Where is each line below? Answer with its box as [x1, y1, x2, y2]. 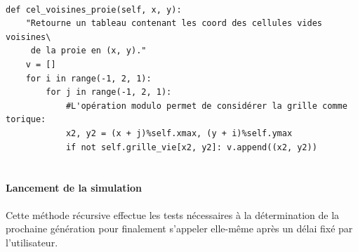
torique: [6, 114, 46, 125]
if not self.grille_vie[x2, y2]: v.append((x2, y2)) [65, 142, 317, 152]
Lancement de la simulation [6, 180, 142, 195]
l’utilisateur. [6, 234, 58, 249]
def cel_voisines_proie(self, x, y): [6, 4, 182, 15]
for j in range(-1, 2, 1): [46, 87, 172, 98]
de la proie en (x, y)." [30, 46, 147, 56]
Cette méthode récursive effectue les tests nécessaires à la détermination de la [6, 207, 340, 222]
